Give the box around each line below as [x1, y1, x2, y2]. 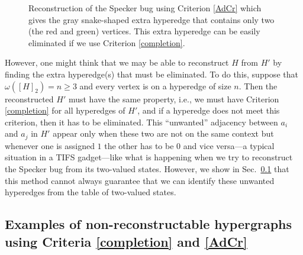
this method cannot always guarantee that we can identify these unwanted [5, 174, 275, 186]
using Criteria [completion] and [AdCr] [5, 232, 247, 250]
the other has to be [104, 139, 174, 151]
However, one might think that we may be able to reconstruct [5, 56, 229, 69]
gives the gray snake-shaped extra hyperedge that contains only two [28, 13, 275, 25]
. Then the [238, 79, 278, 92]
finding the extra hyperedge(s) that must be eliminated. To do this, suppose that [5, 67, 298, 80]
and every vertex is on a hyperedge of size [79, 79, 231, 92]
